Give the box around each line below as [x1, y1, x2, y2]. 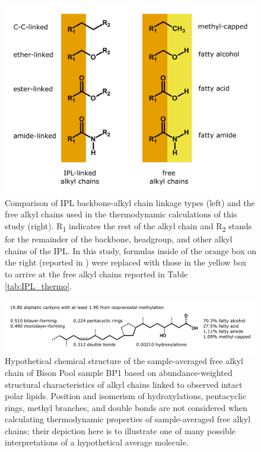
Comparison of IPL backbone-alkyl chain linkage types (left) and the [5, 196, 255, 208]
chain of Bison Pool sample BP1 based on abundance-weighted [5, 366, 233, 378]
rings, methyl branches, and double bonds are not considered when [5, 401, 247, 413]
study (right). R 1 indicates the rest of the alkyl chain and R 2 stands [5, 220, 252, 233]
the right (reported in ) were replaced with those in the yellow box [5, 256, 247, 268]
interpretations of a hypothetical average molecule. [5, 436, 189, 448]
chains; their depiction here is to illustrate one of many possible [5, 424, 236, 437]
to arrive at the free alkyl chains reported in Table [5, 267, 188, 280]
